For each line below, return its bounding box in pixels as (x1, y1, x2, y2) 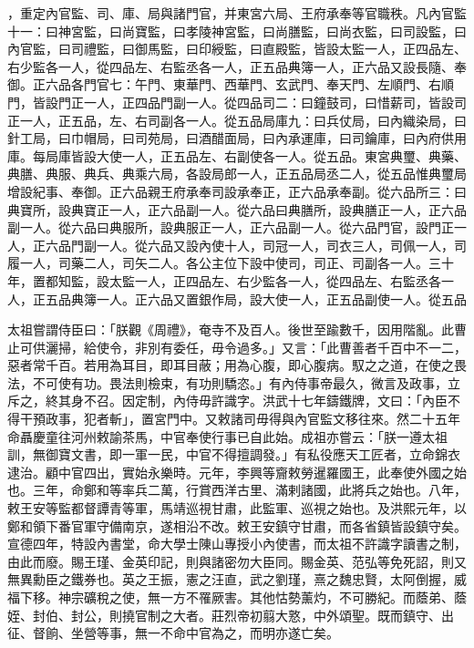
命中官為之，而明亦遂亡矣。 (172, 623, 339, 643)
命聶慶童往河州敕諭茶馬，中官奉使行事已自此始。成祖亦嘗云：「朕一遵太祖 (7, 427, 448, 446)
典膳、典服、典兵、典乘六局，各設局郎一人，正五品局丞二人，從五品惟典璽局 (7, 164, 467, 183)
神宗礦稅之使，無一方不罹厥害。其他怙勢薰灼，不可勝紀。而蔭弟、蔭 (57, 588, 467, 606)
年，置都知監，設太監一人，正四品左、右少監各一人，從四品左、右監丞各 (7, 271, 441, 290)
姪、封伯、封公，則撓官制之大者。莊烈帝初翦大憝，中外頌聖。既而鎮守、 (7, 605, 441, 624)
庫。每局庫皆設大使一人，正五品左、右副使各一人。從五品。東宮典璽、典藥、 (7, 146, 467, 165)
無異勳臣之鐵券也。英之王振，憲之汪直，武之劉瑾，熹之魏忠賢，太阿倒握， (7, 570, 454, 589)
